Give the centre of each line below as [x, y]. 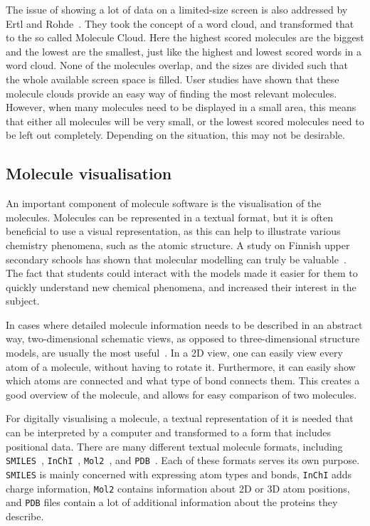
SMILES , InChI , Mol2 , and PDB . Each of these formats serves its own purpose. [183, 460]
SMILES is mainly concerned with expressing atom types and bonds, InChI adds [179, 474]
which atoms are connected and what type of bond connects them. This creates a [183, 380]
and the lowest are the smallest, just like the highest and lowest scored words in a [184, 51]
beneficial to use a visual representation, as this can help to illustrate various [173, 231]
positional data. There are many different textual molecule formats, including [174, 446]
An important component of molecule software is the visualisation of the [164, 203]
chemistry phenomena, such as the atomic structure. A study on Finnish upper [178, 244]
